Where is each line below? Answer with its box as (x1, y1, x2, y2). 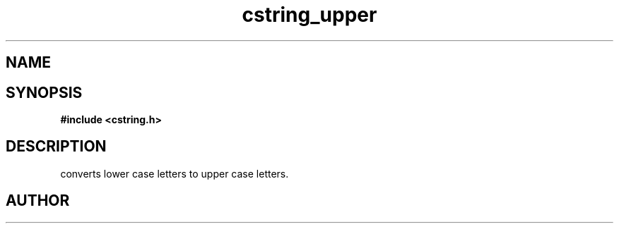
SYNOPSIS (6, 83, 83, 101)
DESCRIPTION (6, 137, 107, 156)
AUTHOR (6, 192, 70, 210)
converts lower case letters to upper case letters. (60, 167, 289, 180)
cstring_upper (242, 3, 377, 27)
